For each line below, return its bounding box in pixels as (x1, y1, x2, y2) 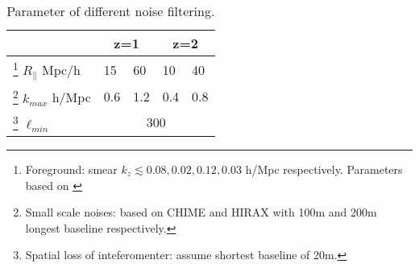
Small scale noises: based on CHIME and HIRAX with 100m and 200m (25, 204, 377, 221)
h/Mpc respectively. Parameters (245, 160, 403, 177)
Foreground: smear (25, 160, 118, 177)
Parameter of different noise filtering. (6, 2, 215, 20)
